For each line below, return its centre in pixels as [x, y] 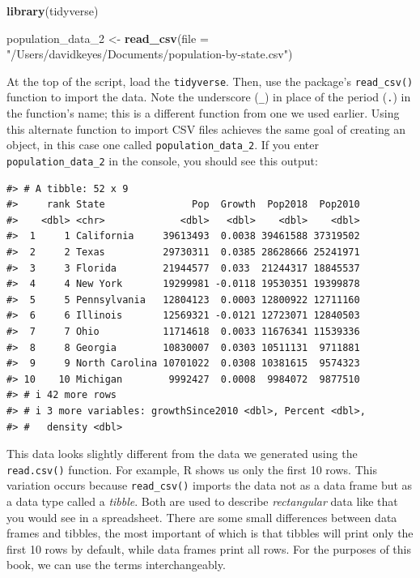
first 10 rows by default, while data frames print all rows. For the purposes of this [209, 548]
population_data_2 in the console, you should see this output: [162, 160]
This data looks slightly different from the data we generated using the [182, 454]
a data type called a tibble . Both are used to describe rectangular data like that [202, 501]
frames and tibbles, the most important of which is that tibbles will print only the [210, 533]
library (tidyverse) [53, 11]
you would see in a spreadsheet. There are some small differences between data [202, 517]
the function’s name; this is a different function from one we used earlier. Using [203, 113]
